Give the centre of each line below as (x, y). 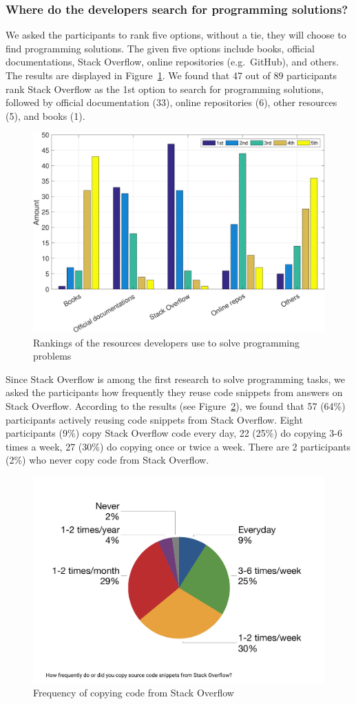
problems (52, 356)
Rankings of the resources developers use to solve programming (166, 342)
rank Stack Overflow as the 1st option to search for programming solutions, (165, 89)
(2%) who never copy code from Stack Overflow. (107, 460)
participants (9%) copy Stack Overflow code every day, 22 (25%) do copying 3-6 (174, 433)
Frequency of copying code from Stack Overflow (134, 693)
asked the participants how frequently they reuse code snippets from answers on (174, 392)
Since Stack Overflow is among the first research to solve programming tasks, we (175, 379)
